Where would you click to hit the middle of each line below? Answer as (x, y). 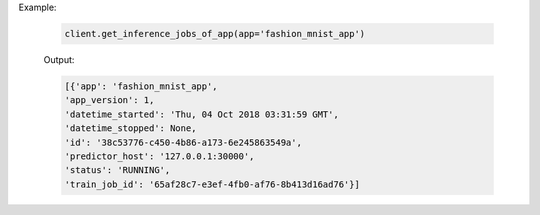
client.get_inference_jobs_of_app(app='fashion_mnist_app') (215, 33)
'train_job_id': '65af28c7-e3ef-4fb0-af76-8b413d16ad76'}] (212, 184)
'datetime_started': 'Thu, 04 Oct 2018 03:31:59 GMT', (201, 114)
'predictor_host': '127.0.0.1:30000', (159, 156)
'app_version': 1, (109, 100)
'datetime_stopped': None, (130, 128)
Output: (59, 59)
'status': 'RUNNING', (117, 170)
